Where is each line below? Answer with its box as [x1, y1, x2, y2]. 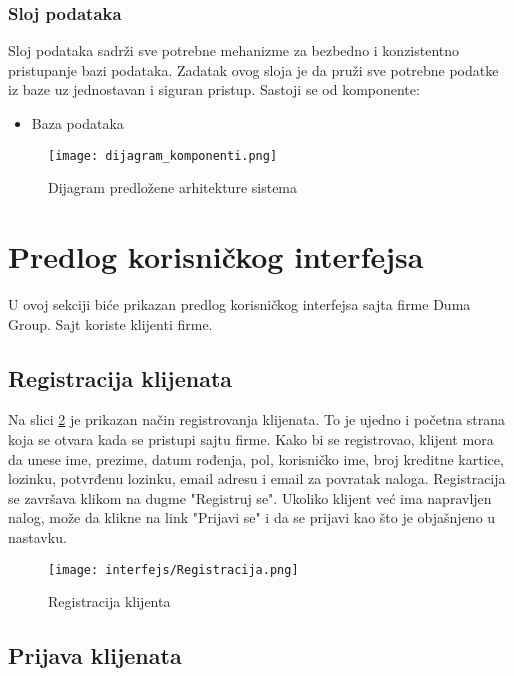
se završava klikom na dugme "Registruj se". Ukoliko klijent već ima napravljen [8, 487, 492, 508]
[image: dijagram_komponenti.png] [48, 148, 278, 163]
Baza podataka [31, 113, 124, 133]
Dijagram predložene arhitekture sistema [48, 177, 298, 198]
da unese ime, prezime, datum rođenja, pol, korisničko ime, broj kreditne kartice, [8, 448, 504, 469]
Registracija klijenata [8, 362, 233, 393]
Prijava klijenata [8, 640, 182, 671]
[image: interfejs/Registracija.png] [48, 562, 299, 577]
